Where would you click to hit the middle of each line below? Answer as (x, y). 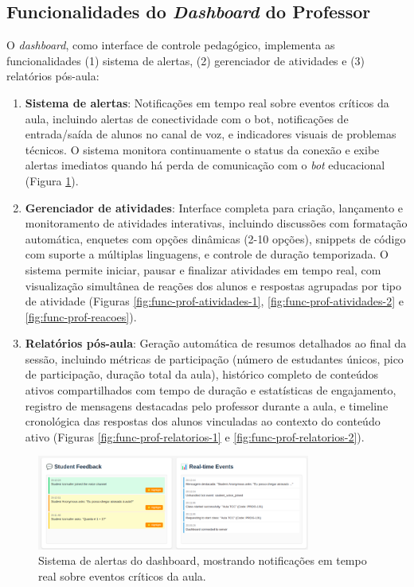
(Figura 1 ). (52, 180)
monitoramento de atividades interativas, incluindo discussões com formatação (216, 223)
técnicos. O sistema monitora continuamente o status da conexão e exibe (202, 149)
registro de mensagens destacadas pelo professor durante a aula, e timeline (207, 405)
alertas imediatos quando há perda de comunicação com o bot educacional (205, 165)
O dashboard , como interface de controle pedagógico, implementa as (171, 45)
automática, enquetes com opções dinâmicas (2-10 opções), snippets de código (215, 238)
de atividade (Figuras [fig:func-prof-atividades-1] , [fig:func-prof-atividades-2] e (214, 301)
